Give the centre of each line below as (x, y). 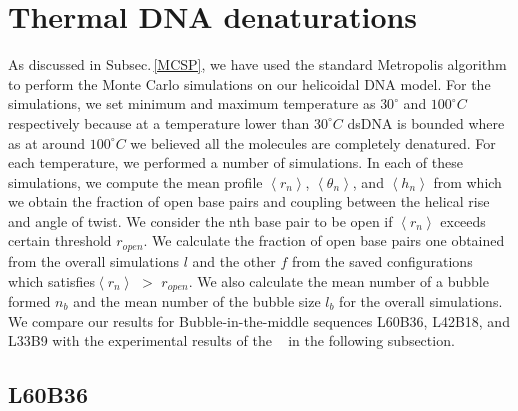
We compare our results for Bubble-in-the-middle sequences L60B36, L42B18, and (259, 320)
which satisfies (51, 280)
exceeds (463, 220)
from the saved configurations (382, 260)
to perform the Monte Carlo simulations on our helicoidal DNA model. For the (249, 83)
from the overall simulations (93, 260)
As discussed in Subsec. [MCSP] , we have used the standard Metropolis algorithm (257, 64)
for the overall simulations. (421, 300)
